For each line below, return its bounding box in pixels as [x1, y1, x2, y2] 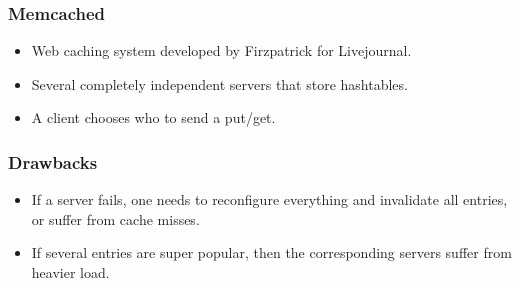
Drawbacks [8, 149, 98, 174]
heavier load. [31, 262, 110, 282]
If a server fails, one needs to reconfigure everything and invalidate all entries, [31, 189, 508, 210]
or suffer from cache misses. [31, 208, 200, 229]
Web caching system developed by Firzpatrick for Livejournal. [31, 40, 412, 61]
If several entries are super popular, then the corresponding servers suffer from [31, 242, 512, 263]
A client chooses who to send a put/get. [31, 107, 276, 128]
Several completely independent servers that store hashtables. [31, 73, 408, 94]
